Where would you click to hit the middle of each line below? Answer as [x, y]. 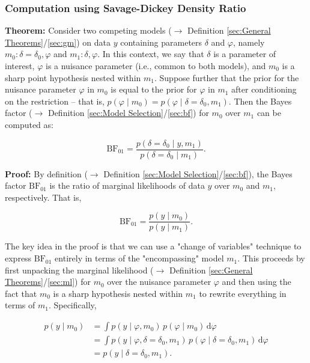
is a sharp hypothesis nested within [118, 293]
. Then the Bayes [260, 101]
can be [269, 113]
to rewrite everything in [243, 293]
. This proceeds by [271, 258]
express [18, 258]
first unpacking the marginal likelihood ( [79, 270]
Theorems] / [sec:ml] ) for [48, 282]
